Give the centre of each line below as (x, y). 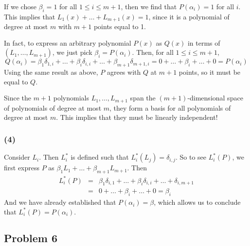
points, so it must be (210, 72)
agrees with (124, 72)
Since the (18, 98)
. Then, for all (153, 52)
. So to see (191, 157)
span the (143, 98)
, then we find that (149, 6)
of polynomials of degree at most (53, 107)
